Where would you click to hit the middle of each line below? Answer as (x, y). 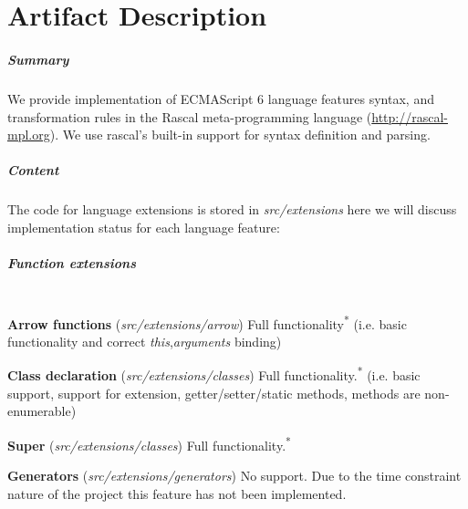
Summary (38, 59)
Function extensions (72, 263)
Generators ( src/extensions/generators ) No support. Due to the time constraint (234, 476)
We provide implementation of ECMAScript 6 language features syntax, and (221, 98)
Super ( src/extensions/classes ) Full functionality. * (149, 443)
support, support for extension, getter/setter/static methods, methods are (214, 393)
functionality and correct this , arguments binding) (145, 341)
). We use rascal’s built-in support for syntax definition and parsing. (240, 135)
